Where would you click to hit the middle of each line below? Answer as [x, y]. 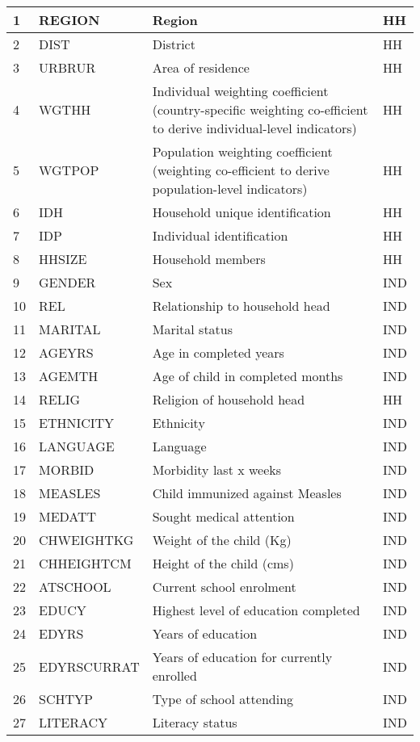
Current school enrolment [224, 587]
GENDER [67, 282]
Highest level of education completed [256, 610]
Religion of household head [229, 399]
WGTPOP [69, 170]
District [174, 44]
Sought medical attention [223, 516]
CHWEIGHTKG [86, 540]
